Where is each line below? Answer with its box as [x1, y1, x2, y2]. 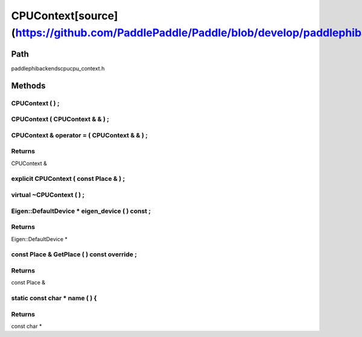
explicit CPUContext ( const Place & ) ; [11, 175, 125, 183]
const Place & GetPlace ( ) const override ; [11, 250, 137, 259]
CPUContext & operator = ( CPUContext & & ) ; [11, 131, 148, 139]
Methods [11, 80, 46, 90]
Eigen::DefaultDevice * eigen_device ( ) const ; [11, 207, 151, 215]
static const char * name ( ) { [11, 294, 97, 302]
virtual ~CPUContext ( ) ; [11, 191, 84, 199]
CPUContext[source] [11, 9, 118, 22]
